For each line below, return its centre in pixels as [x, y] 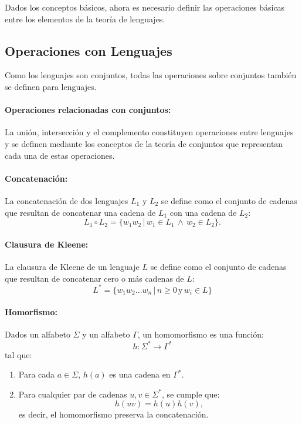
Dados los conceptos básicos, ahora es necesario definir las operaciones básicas [145, 7]
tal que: [18, 354]
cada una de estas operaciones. [60, 155]
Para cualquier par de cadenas [73, 394]
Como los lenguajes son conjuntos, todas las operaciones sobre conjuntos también [151, 75]
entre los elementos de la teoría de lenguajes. [85, 19]
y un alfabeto [106, 334]
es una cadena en [140, 374]
